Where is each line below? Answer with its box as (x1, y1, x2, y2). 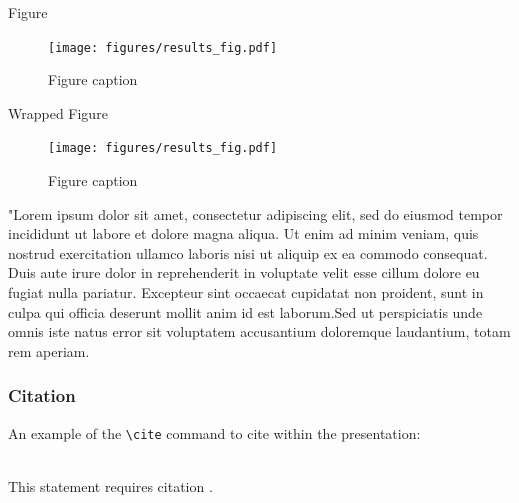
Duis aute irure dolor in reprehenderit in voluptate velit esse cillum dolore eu (8, 262, 480, 283)
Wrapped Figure (8, 102, 108, 123)
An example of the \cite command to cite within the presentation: (8, 422, 421, 443)
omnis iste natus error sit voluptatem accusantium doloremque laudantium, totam (8, 321, 511, 342)
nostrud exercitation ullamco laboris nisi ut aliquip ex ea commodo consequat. (8, 242, 488, 263)
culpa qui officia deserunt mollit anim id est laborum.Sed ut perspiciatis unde (8, 301, 483, 322)
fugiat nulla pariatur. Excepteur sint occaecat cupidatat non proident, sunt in (8, 282, 484, 303)
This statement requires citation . (8, 475, 213, 496)
